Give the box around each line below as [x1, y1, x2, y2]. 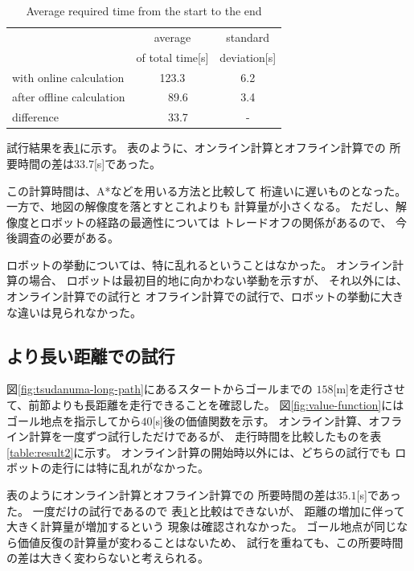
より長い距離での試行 [6, 343, 175, 368]
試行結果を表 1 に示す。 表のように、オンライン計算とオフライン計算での [6, 139, 386, 156]
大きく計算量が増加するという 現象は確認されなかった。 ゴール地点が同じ [6, 518, 397, 535]
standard [226, 28, 270, 45]
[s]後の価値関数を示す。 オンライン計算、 [152, 412, 369, 429]
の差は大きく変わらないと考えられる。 [6, 549, 209, 566]
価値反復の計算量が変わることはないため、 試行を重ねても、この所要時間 [17, 533, 404, 550]
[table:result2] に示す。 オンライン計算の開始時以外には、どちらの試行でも [6, 443, 391, 460]
